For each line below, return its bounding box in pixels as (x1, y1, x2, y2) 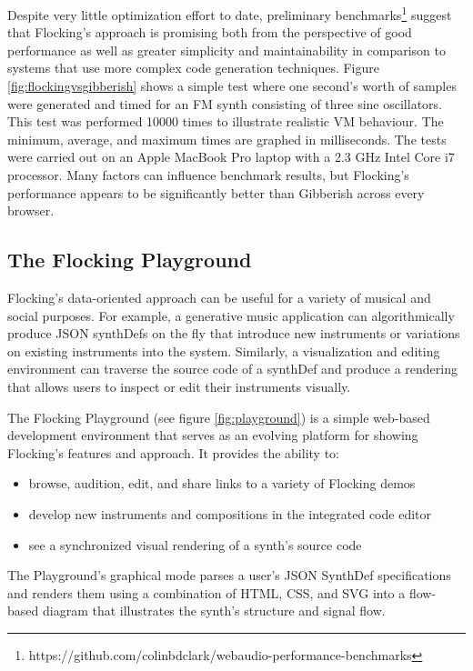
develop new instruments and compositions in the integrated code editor (28, 504, 431, 523)
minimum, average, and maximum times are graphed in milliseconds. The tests (7, 129, 447, 148)
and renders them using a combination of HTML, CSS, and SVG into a (7, 583, 406, 602)
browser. (7, 201, 55, 220)
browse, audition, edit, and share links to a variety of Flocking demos (28, 474, 416, 493)
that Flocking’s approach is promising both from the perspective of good (7, 23, 412, 42)
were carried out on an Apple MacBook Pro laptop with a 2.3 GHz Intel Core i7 (7, 147, 455, 166)
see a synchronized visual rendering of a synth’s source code (28, 535, 362, 554)
